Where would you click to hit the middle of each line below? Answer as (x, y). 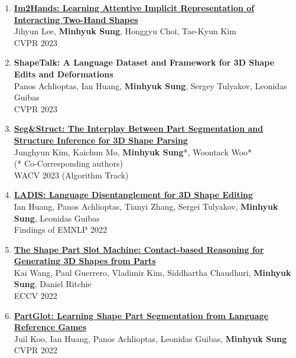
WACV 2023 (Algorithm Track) (71, 175)
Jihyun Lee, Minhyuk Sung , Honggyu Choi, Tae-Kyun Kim (125, 31)
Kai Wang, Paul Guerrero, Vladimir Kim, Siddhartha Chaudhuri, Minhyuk (152, 272)
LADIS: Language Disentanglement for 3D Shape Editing (134, 195)
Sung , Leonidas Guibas (57, 218)
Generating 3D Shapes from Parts (85, 261)
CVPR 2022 (35, 350)
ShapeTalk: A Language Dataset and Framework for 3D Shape (144, 62)
